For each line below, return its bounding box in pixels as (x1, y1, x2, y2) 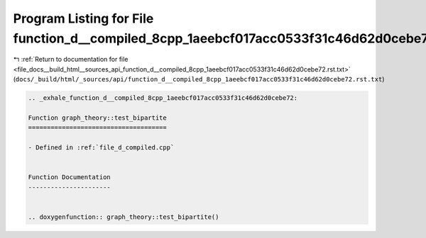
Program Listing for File (13, 11, 154, 26)
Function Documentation (28, 174, 111, 181)
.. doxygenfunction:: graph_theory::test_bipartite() (28, 212, 219, 221)
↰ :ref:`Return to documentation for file (13, 55, 129, 64)
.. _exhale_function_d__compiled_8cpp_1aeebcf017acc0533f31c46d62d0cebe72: (28, 94, 298, 102)
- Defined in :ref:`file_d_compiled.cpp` (28, 144, 175, 152)
